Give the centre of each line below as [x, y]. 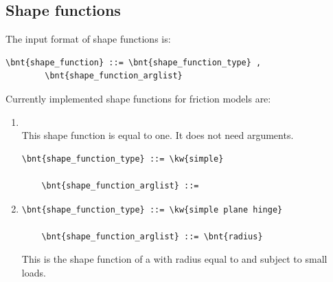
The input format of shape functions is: [88, 39]
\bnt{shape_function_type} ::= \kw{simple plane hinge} [152, 209]
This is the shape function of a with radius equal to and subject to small [174, 259]
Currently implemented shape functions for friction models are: [138, 98]
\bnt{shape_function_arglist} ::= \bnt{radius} [152, 236]
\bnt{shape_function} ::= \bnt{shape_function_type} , [134, 62]
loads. [34, 272]
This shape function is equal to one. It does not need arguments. [158, 135]
